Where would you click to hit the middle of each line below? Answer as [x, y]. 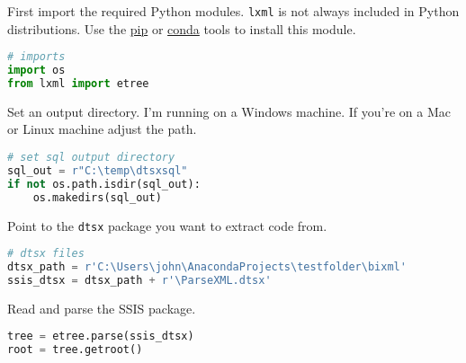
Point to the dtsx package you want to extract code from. [167, 225]
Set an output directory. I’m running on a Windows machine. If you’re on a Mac [229, 111]
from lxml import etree [78, 84]
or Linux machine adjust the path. [102, 129]
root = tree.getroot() [75, 350]
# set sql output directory [91, 158]
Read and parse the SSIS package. [102, 308]
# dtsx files [46, 254]
